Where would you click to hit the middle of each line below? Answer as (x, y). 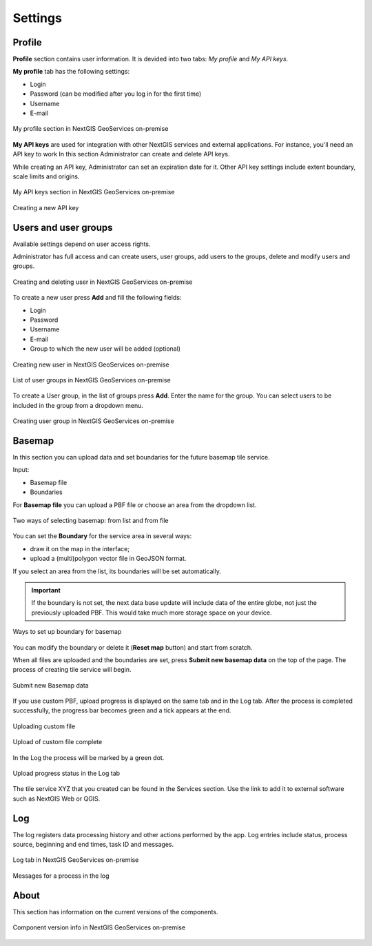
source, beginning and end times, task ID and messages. (93, 845)
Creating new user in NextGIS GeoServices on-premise (91, 364)
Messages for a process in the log (61, 876)
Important (46, 590)
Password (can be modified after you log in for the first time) (116, 94)
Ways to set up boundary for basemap (67, 632)
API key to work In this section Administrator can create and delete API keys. (121, 154)
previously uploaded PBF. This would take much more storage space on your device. (152, 613)
